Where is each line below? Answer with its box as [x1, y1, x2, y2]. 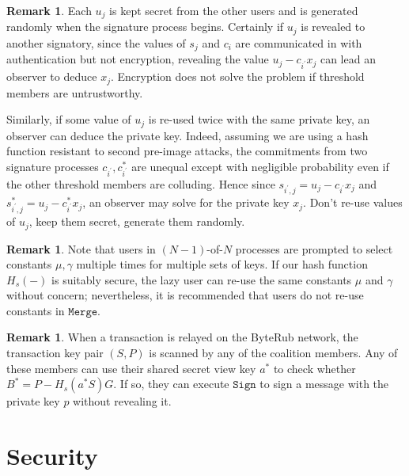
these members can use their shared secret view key [6, 360, 256, 376]
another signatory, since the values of [6, 34, 186, 51]
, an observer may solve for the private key [82, 194, 290, 211]
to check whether [273, 360, 356, 376]
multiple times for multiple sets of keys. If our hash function [76, 256, 368, 272]
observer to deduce [6, 68, 97, 85]
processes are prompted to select [235, 240, 393, 257]
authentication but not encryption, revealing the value [6, 51, 269, 67]
